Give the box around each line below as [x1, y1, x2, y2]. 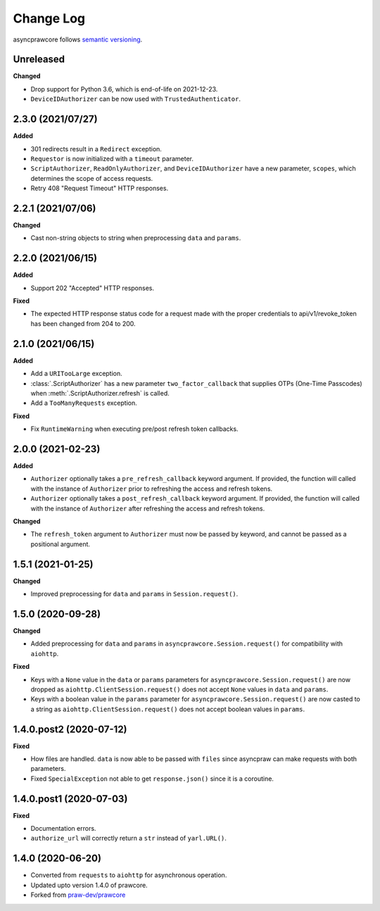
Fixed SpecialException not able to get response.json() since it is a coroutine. [30, 774, 274, 783]
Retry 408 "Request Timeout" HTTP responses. [30, 184, 169, 193]
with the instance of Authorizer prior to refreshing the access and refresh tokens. [30, 484, 273, 493]
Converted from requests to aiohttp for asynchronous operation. [30, 871, 227, 879]
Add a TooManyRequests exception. [30, 398, 137, 408]
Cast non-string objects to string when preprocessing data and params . [30, 234, 241, 242]
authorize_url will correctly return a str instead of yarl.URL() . [30, 834, 227, 843]
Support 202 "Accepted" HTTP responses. [30, 284, 155, 292]
